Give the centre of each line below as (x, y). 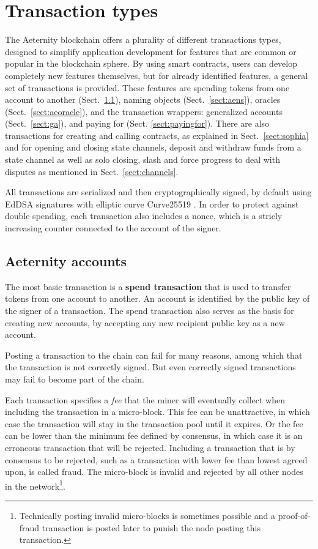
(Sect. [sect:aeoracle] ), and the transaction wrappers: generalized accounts (144, 111)
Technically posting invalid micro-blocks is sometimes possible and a (147, 515)
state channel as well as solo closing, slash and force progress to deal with (142, 159)
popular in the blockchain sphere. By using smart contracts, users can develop (151, 63)
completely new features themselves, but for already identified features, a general (157, 75)
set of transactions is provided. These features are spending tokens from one (147, 87)
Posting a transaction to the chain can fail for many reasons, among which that (154, 355)
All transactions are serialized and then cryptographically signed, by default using (158, 192)
